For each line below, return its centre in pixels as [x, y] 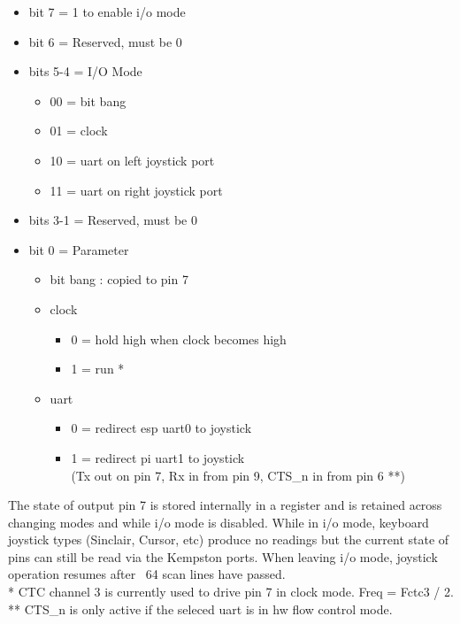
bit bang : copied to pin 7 [119, 279]
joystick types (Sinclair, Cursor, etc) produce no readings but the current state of [229, 539]
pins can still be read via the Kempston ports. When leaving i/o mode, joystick [223, 556]
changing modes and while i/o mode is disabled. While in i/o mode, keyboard [218, 522]
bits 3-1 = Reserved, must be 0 [113, 220]
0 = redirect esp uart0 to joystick [161, 428]
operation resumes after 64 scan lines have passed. [147, 574]
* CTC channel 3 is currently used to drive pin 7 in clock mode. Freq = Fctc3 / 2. [231, 592]
